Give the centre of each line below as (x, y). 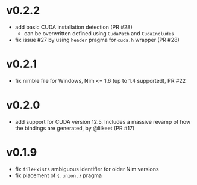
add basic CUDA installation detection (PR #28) (73, 27)
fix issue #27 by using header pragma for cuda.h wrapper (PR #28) (97, 40)
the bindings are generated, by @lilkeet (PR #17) (75, 128)
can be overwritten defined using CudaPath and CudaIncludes (99, 33)
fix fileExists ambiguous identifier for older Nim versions (87, 169)
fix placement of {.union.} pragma (58, 175)
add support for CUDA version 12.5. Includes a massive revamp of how (103, 121)
